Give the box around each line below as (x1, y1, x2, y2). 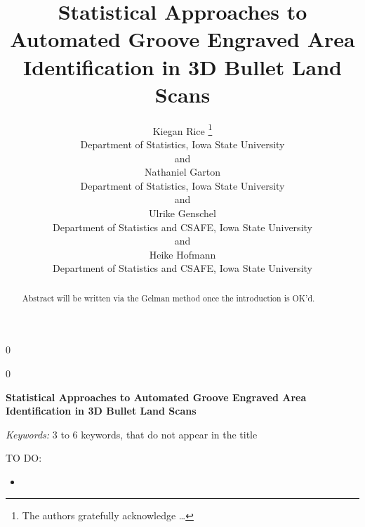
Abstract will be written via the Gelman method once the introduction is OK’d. (22, 292, 315, 304)
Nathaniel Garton (145, 164, 220, 179)
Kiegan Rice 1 (152, 121, 213, 138)
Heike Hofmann (149, 247, 216, 261)
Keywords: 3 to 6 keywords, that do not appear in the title (6, 427, 258, 441)
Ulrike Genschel (149, 205, 216, 220)
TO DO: (6, 450, 42, 465)
